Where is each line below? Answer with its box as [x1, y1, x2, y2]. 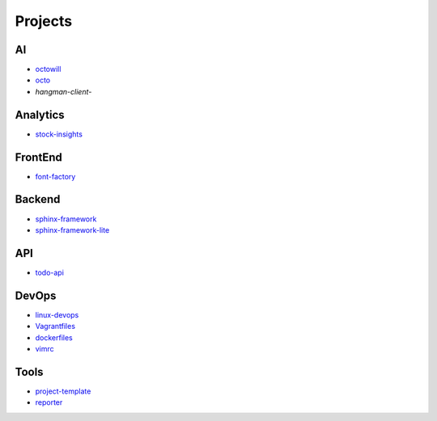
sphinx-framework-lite [35, 225, 110, 234]
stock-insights [35, 129, 83, 139]
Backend [15, 192, 61, 206]
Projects [15, 12, 73, 30]
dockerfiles [35, 332, 73, 343]
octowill [35, 65, 62, 74]
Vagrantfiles [35, 322, 76, 331]
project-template [35, 386, 91, 396]
